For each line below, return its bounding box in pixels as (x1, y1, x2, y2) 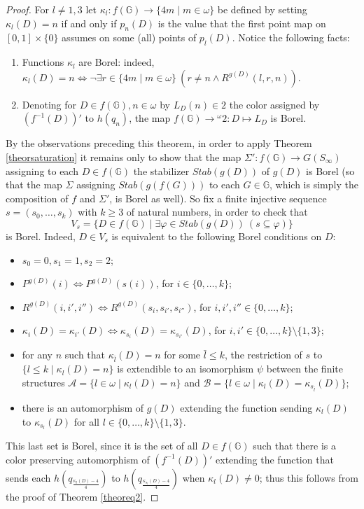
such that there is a (253, 438, 336, 453)
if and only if (61, 15, 117, 30)
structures (22, 375, 65, 389)
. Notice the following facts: (232, 30, 350, 45)
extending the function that (216, 452, 334, 466)
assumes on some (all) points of (62, 30, 197, 45)
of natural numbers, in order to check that (126, 204, 308, 219)
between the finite (266, 361, 343, 376)
